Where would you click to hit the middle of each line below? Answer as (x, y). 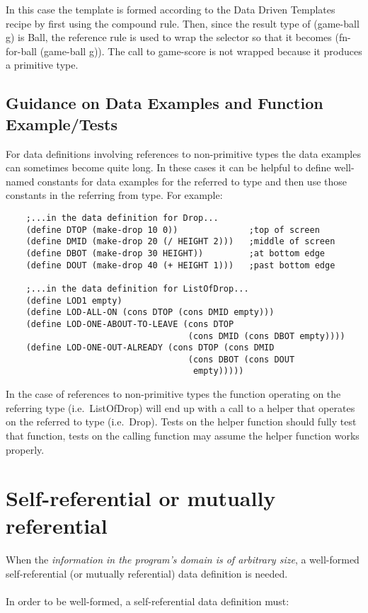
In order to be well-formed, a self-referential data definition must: (148, 601)
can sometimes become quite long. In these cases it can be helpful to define (168, 167)
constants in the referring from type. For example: (114, 195)
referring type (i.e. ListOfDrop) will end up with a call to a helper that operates (180, 407)
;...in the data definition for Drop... (122, 218)
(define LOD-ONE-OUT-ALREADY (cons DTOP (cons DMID (150, 348)
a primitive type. (42, 65)
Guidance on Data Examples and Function (165, 103)
